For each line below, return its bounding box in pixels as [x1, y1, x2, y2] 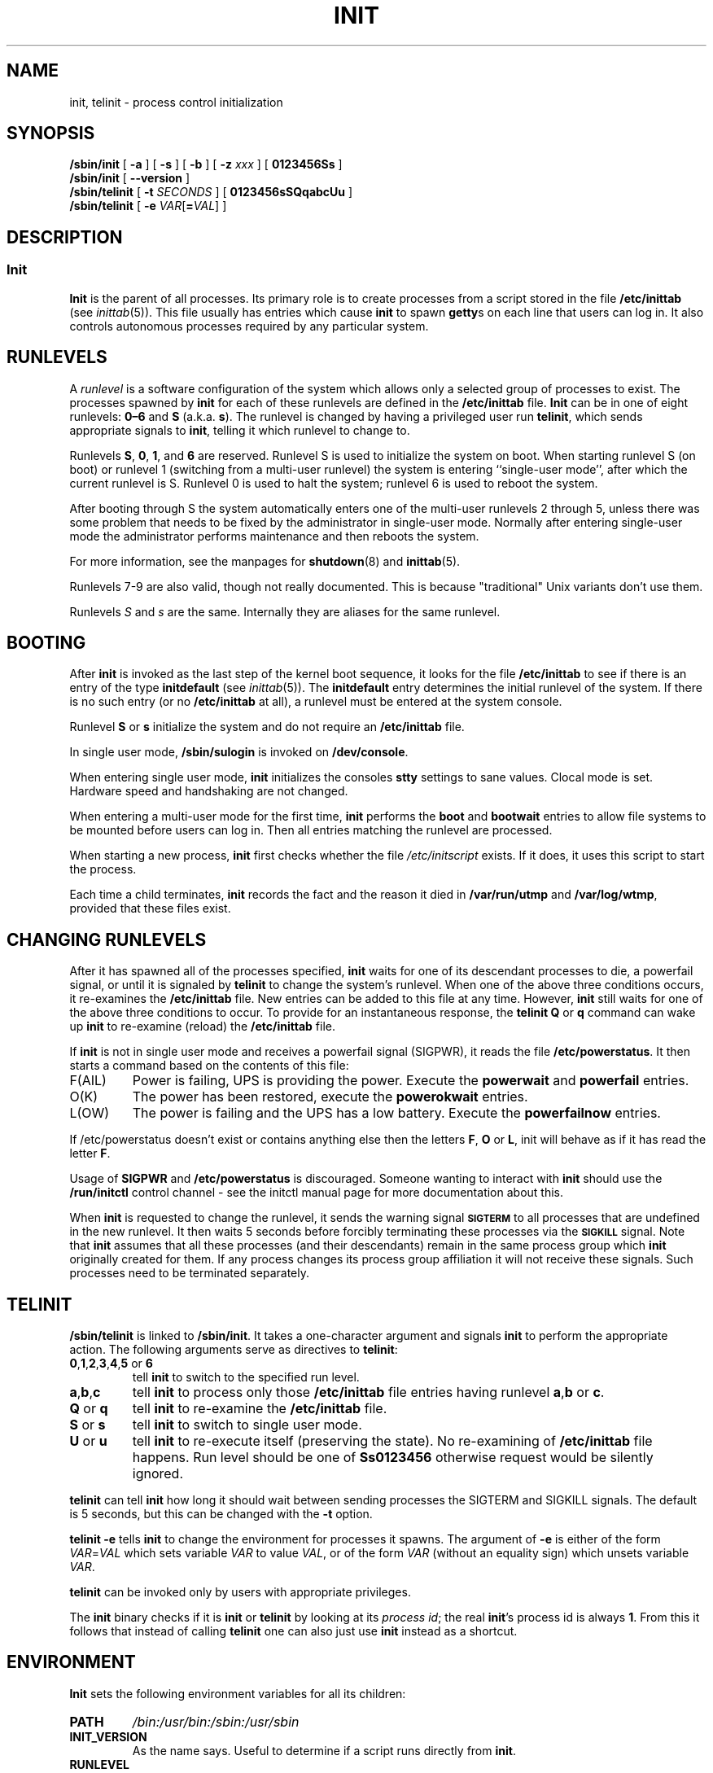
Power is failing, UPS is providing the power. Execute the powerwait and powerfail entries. [132, 1072, 689, 1089]
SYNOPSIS [7, 123, 95, 144]
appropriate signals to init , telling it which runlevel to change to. [69, 422, 410, 437]
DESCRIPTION [7, 226, 123, 247]
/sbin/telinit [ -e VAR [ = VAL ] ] [69, 199, 227, 213]
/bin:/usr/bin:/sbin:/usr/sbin [132, 1713, 300, 1730]
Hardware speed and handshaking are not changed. [69, 784, 348, 799]
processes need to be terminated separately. [69, 1266, 309, 1280]
